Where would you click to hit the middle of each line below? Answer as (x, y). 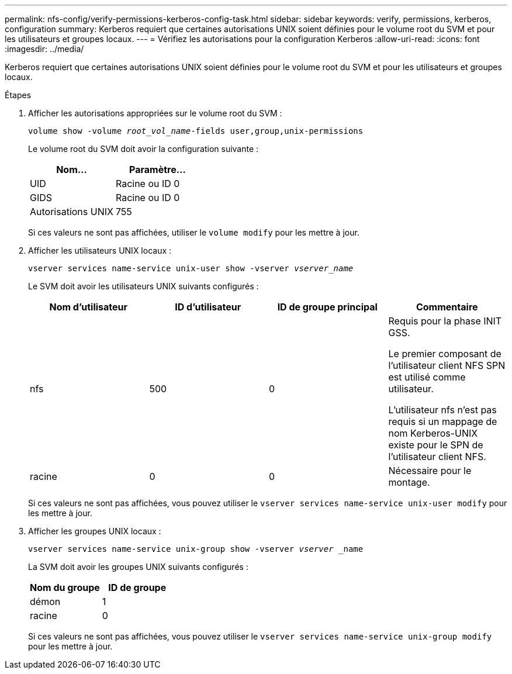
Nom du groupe (65, 587)
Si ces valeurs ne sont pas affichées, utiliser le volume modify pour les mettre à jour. (194, 232)
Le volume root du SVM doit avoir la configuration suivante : (143, 149)
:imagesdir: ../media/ (44, 49)
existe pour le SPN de (436, 445)
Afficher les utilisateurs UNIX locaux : (100, 250)
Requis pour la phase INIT (445, 321)
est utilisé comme (427, 377)
